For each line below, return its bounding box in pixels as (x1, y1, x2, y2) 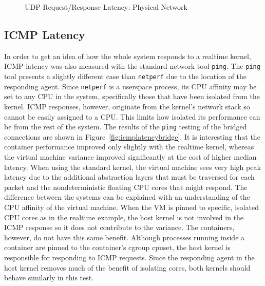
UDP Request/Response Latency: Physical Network (25, 2, 187, 12)
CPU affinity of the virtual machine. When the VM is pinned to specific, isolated (4, 201, 259, 212)
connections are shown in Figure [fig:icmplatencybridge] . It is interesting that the (4, 131, 260, 142)
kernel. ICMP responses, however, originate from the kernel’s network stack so (4, 101, 250, 111)
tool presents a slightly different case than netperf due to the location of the (4, 71, 247, 82)
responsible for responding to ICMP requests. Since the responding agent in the (4, 252, 255, 262)
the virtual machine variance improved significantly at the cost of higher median (4, 151, 257, 162)
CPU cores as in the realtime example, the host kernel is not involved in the (4, 212, 244, 222)
